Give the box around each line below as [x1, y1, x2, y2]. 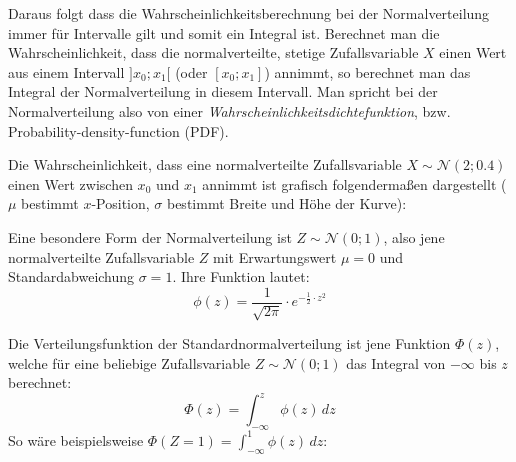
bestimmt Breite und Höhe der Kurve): [166, 193, 407, 214]
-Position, [91, 193, 150, 214]
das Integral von [346, 352, 446, 373]
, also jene [383, 226, 445, 247]
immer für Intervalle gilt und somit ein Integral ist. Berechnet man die [8, 22, 440, 43]
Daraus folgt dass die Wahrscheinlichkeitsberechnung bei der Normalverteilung [8, 3, 490, 23]
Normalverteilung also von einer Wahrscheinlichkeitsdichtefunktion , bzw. [8, 100, 451, 121]
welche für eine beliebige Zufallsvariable [8, 352, 251, 373]
